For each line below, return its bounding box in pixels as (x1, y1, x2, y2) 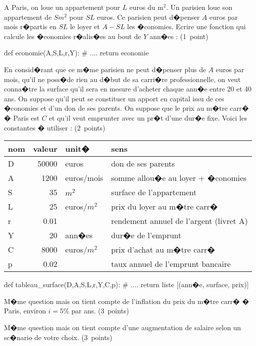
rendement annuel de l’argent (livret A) (111, 215, 248, 227)
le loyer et (70, 21, 100, 32)
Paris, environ (4, 305, 46, 316)
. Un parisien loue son (166, 2, 233, 12)
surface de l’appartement (111, 186, 197, 198)
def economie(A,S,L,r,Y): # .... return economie (4, 47, 149, 58)
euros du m (129, 2, 163, 12)
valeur (33, 143, 57, 155)
